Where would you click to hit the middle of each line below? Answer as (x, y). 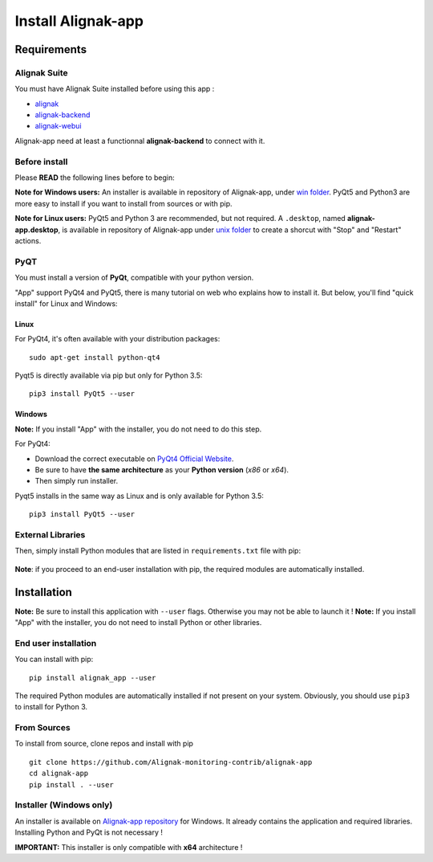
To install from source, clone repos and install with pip (104, 744)
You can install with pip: (54, 660)
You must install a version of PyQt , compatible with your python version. (134, 278)
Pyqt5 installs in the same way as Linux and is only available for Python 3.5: (139, 496)
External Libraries (50, 534)
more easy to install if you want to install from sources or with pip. (123, 203)
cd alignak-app (59, 774)
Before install (41, 161)
